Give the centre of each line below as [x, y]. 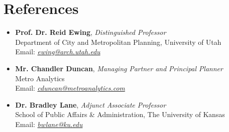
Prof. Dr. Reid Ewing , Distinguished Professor [91, 32]
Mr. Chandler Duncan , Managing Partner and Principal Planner [119, 68]
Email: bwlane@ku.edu [49, 124]
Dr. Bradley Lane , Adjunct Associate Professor [90, 104]
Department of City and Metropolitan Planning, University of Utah [118, 42]
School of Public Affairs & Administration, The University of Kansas [120, 114]
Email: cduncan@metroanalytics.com [70, 88]
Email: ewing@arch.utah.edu [58, 52]
